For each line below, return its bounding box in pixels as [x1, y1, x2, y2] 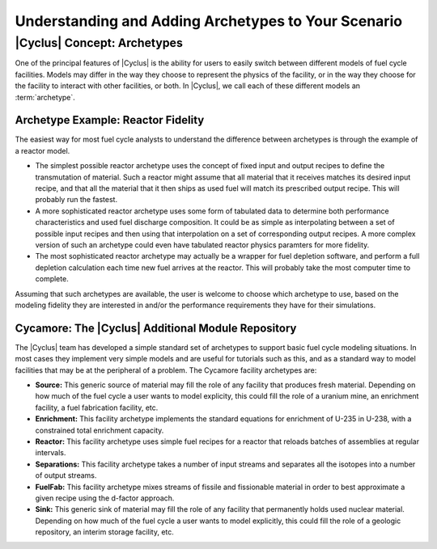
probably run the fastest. [35, 195, 117, 205]
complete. [35, 274, 69, 284]
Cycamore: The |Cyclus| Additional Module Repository [15, 321, 297, 335]
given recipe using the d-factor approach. [35, 493, 175, 503]
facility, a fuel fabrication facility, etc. [35, 403, 159, 412]
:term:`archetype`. [15, 92, 76, 102]
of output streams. [35, 471, 97, 480]
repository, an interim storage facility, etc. [35, 527, 174, 537]
